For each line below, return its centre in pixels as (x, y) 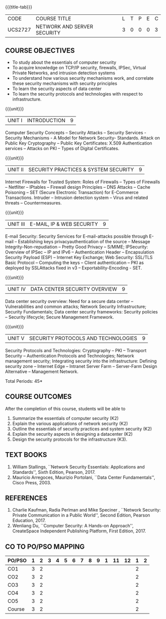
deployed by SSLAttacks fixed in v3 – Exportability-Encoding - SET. (74, 268)
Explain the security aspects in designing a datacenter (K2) (72, 434)
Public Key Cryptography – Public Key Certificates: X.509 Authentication (79, 143)
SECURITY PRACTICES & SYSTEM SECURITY (81, 170)
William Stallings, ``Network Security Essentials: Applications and (78, 466)
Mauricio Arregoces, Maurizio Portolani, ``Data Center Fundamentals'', (84, 477)
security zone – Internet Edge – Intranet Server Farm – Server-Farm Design (81, 366)
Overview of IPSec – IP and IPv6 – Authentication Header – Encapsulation (80, 252)
